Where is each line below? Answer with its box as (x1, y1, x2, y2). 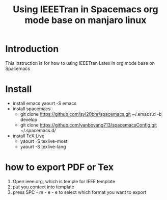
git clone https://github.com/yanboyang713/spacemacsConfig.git (20, 121, 157, 128)
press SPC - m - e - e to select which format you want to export (12, 189, 147, 195)
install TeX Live (12, 133, 45, 139)
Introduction (5, 43, 59, 55)
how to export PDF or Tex (5, 162, 114, 173)
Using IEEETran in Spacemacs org (12, 4, 159, 15)
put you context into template (12, 184, 75, 190)
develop (20, 116, 38, 122)
